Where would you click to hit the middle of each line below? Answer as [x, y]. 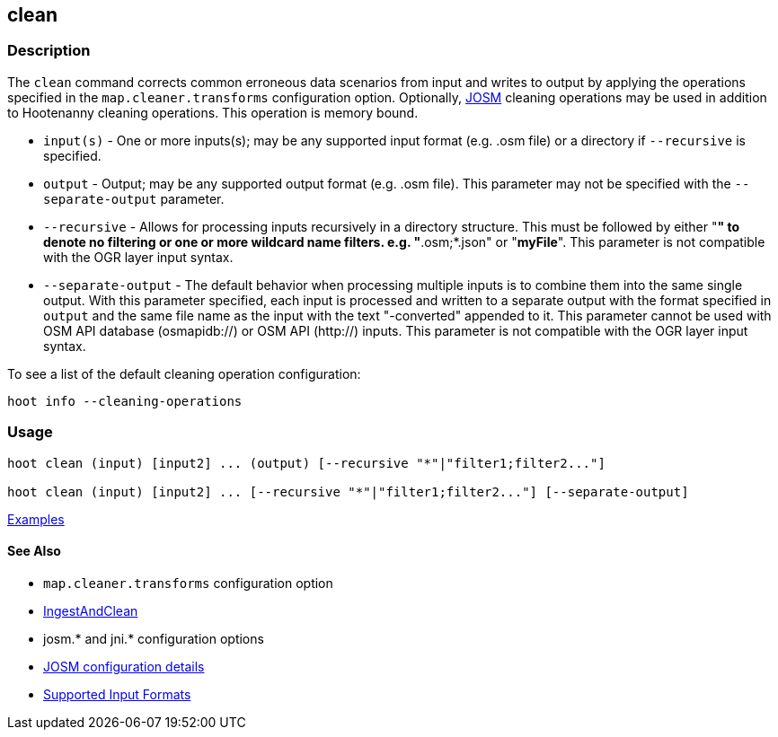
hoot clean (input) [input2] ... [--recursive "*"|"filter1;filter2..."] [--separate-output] [348, 491]
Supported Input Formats [117, 694]
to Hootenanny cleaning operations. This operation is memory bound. [213, 112]
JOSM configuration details [124, 666]
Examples [36, 519]
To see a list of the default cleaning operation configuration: [184, 373]
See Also [34, 551]
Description [49, 51]
